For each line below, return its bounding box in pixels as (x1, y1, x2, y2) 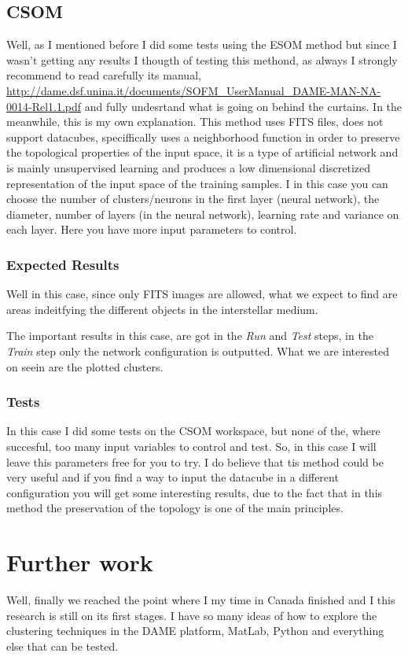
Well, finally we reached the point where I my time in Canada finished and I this (6, 592, 395, 608)
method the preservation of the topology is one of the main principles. (6, 500, 344, 516)
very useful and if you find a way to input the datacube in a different (6, 469, 339, 485)
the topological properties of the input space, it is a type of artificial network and (6, 144, 399, 161)
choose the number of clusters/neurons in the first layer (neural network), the (6, 190, 380, 207)
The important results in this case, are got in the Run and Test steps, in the (6, 327, 373, 344)
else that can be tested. (6, 637, 119, 654)
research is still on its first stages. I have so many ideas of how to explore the (6, 607, 377, 623)
